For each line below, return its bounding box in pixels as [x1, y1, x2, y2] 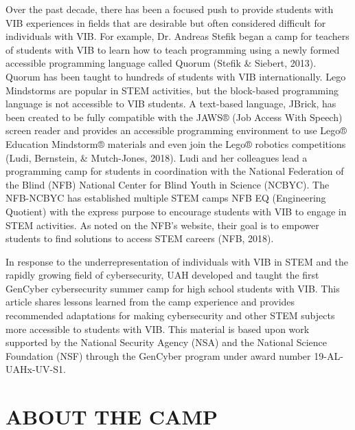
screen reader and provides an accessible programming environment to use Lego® [5, 123, 347, 138]
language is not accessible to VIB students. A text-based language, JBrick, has [5, 96, 336, 111]
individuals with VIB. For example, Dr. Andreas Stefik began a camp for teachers [5, 29, 350, 43]
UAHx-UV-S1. [5, 362, 66, 376]
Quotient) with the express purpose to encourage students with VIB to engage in [5, 204, 347, 218]
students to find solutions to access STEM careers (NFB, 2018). [5, 231, 274, 246]
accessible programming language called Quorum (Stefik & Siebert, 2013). [5, 56, 317, 70]
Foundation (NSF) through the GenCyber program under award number [5, 348, 311, 363]
